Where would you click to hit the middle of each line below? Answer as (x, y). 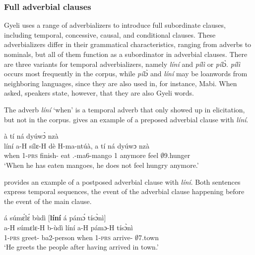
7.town (149, 237)
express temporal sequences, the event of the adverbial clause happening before (124, 191)
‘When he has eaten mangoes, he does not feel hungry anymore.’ (101, 165)
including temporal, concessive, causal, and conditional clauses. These (110, 34)
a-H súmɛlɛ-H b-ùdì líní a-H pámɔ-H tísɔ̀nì (69, 227)
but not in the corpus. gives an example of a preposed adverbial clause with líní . (126, 119)
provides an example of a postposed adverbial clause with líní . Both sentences (122, 181)
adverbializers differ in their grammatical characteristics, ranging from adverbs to (128, 44)
